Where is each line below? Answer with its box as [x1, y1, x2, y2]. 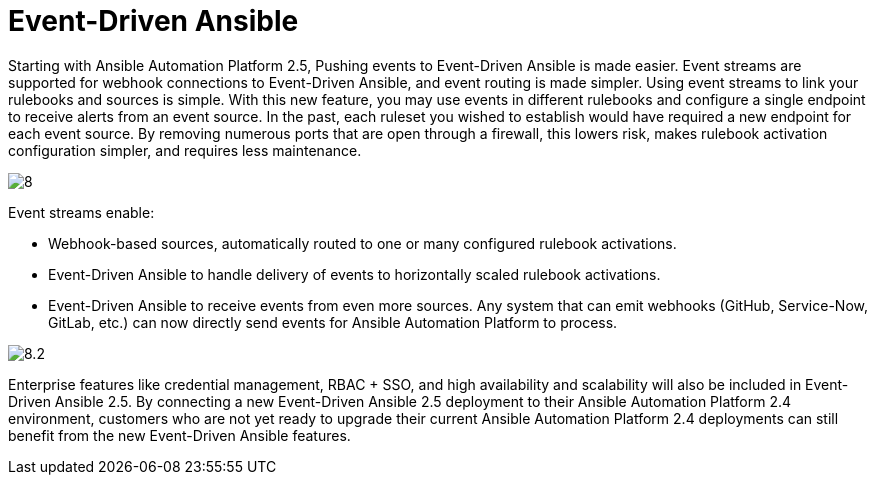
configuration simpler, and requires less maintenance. [8, 141, 362, 159]
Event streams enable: [8, 203, 155, 221]
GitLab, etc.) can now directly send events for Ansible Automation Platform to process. [48, 313, 618, 331]
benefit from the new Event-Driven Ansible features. [8, 426, 351, 444]
